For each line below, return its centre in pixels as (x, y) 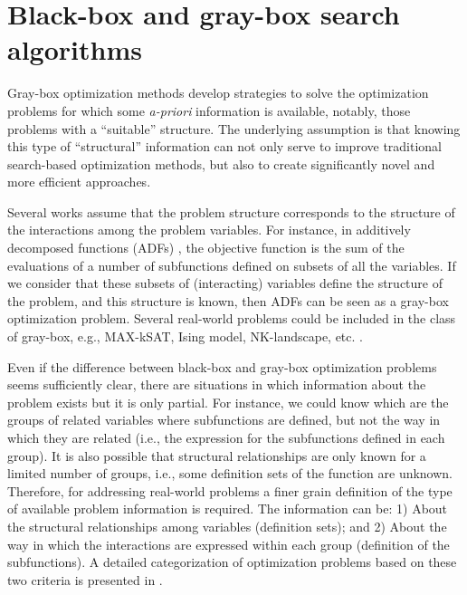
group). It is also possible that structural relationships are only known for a (217, 455)
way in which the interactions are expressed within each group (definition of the (229, 544)
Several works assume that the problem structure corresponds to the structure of (231, 211)
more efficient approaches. (79, 182)
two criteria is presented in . (85, 579)
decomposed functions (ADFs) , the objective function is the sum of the (206, 248)
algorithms (75, 49)
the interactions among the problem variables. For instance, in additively (209, 230)
